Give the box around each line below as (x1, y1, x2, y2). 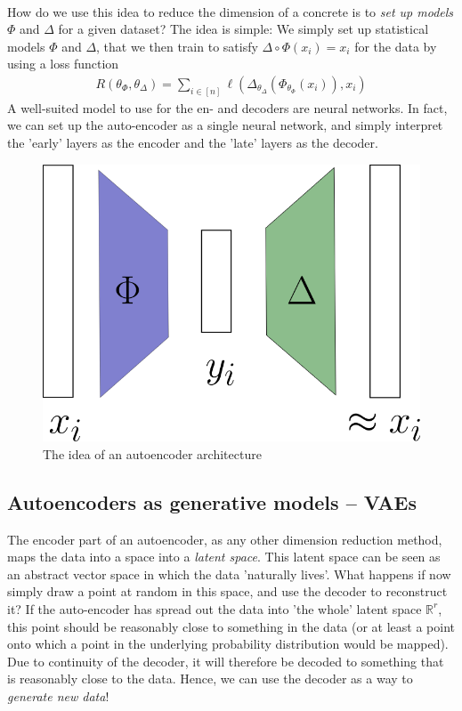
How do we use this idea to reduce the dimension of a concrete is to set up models (7, 2, 454, 20)
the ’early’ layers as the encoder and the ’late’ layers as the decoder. (7, 133, 378, 152)
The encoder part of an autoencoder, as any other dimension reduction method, (7, 529, 442, 548)
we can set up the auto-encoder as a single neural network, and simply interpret (7, 116, 443, 134)
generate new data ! (7, 686, 109, 705)
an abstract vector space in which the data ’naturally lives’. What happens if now (7, 564, 451, 583)
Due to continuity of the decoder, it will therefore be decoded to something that (7, 651, 444, 670)
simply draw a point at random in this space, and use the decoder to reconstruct (7, 582, 448, 601)
